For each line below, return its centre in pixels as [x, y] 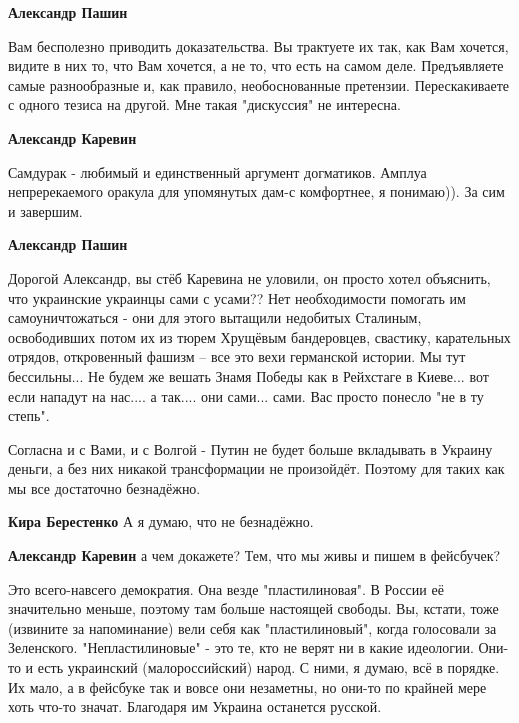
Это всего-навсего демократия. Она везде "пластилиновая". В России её [226, 588]
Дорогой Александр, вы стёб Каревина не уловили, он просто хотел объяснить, [249, 277]
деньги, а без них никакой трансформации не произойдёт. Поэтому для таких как [256, 468]
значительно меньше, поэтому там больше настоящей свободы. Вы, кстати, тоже [253, 608]
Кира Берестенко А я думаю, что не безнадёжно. [161, 521]
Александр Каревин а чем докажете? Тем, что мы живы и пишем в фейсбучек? [254, 555]
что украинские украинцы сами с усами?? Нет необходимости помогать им [237, 297]
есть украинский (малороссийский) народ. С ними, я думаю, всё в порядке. [268, 667]
